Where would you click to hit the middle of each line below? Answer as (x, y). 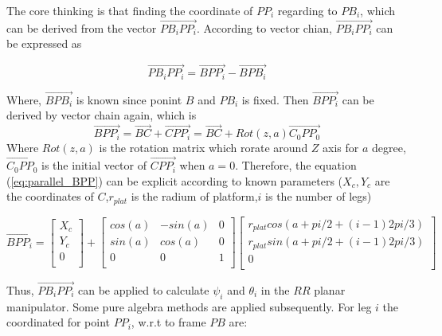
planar (330, 290)
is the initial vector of (94, 165)
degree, (389, 148)
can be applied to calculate (144, 290)
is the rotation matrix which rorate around (203, 148)
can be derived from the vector (82, 27)
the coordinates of (50, 196)
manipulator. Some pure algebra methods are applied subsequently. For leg (189, 306)
